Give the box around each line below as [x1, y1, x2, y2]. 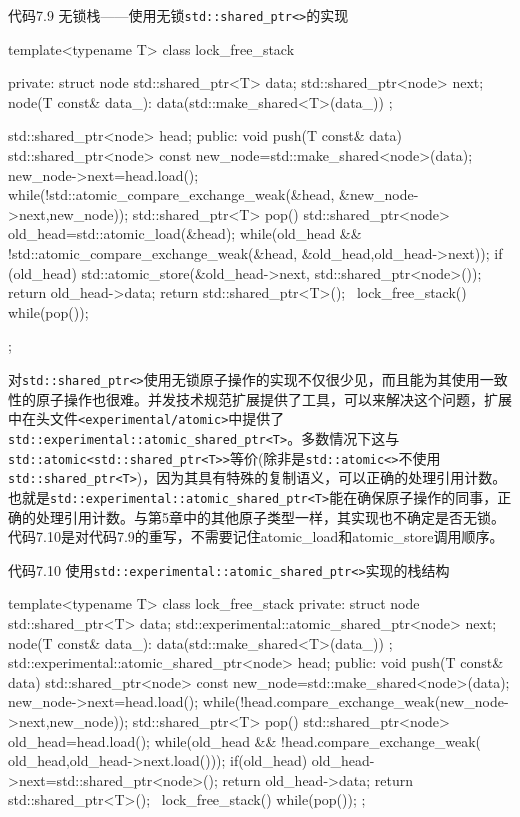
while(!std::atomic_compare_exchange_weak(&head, [8, 184, 335, 205]
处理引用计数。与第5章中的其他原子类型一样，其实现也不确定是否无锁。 [35, 506, 505, 527]
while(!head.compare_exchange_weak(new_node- [202, 691, 509, 712]
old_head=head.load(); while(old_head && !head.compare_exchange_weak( [8, 730, 481, 751]
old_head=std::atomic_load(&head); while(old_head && [8, 223, 362, 244]
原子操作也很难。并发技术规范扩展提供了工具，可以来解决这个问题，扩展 [35, 388, 512, 409]
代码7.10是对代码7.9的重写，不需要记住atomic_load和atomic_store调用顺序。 [8, 526, 504, 547]
